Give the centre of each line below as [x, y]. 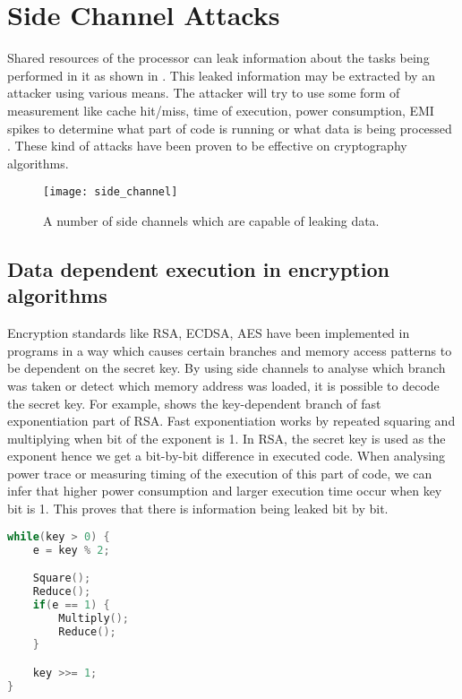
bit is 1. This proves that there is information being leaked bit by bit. [198, 509]
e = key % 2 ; [71, 550]
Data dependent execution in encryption [198, 268]
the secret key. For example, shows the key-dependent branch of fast [194, 403]
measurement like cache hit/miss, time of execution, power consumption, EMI [221, 110]
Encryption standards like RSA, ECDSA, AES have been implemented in [209, 333]
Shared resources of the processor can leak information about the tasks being [218, 58]
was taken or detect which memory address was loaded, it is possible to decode [223, 385]
